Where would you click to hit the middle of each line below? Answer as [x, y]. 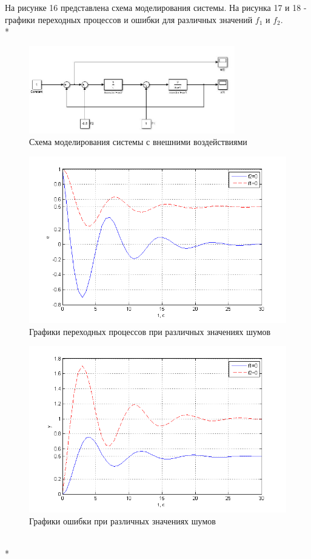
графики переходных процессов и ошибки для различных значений [129, 19]
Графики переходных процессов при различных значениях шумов [150, 331]
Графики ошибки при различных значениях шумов [122, 521]
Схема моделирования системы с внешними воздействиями [138, 142]
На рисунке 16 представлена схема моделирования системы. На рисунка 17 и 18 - [156, 7]
